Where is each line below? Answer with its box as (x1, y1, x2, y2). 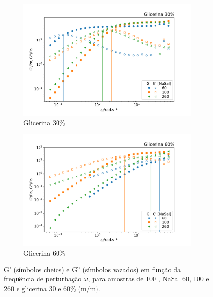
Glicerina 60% (23, 248, 65, 257)
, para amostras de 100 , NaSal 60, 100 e (88, 274, 209, 284)
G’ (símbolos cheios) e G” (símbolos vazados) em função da (4, 264, 181, 274)
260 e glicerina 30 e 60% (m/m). (4, 283, 100, 293)
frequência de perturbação (4, 274, 82, 284)
